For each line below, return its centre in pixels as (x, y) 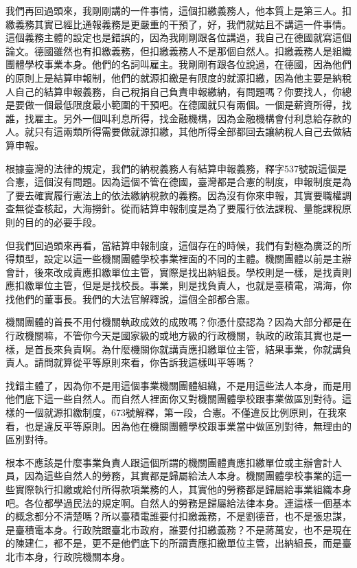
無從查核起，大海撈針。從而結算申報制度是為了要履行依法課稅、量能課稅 (178, 208)
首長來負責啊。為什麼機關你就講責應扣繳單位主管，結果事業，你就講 (188, 349)
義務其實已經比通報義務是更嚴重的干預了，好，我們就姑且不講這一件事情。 (183, 24)
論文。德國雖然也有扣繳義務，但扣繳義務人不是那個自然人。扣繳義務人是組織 (178, 50)
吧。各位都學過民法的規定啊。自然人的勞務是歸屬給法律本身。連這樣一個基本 (178, 502)
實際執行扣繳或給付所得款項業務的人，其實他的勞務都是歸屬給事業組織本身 (183, 489)
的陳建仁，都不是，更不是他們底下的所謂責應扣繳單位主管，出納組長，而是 (174, 543)
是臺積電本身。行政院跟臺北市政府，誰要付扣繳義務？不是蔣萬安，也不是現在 (178, 529)
